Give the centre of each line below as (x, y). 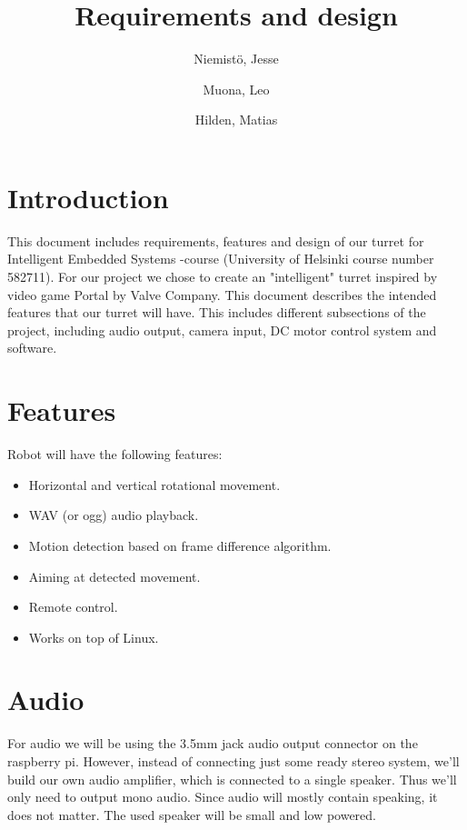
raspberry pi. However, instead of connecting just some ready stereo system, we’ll (233, 761)
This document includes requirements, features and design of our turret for (216, 240)
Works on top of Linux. (94, 637)
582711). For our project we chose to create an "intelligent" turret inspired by (223, 277)
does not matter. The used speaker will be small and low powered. (192, 814)
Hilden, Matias (236, 120)
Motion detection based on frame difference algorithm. (180, 545)
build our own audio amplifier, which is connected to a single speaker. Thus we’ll (232, 779)
